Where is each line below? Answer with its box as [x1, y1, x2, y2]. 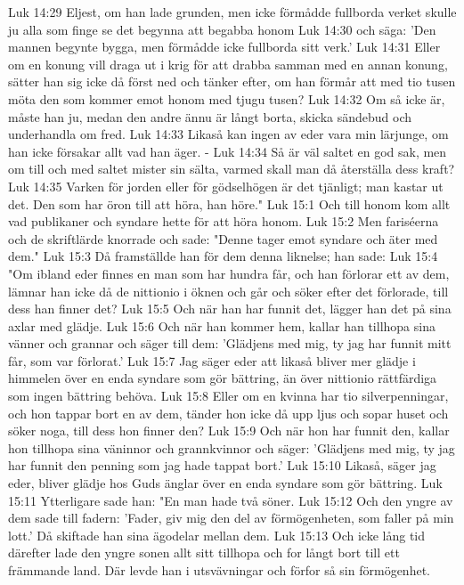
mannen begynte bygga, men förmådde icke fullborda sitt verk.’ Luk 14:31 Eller [8, 37, 441, 56]
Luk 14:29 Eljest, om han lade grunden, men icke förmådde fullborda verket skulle [8, 3, 457, 20]
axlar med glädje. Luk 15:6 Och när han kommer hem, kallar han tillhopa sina [8, 316, 436, 335]
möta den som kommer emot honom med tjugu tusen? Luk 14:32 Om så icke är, [8, 89, 445, 108]
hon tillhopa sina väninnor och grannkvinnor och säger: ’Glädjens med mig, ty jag [8, 438, 455, 457]
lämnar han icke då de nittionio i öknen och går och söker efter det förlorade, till [8, 281, 449, 300]
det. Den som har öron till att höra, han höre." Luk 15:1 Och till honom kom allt [8, 194, 451, 213]
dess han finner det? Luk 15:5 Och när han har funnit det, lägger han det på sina [8, 299, 452, 318]
